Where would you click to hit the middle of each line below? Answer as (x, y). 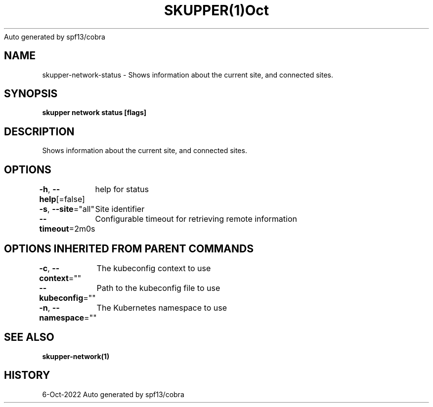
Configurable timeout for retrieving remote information (196, 219)
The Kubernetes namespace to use (162, 307)
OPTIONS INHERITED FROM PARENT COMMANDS (129, 248)
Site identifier (120, 209)
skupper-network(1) (76, 356)
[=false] (70, 199)
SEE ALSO (29, 337)
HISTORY (27, 375)
